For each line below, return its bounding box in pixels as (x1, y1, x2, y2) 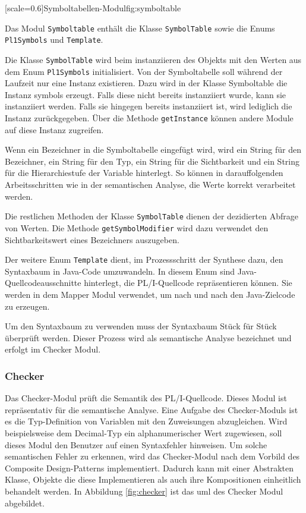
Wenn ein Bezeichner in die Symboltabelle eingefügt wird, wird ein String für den (5, 143, 301, 156)
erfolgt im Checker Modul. (5, 343, 101, 355)
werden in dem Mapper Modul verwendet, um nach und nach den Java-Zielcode (5, 288, 295, 300)
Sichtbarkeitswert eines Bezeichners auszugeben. (5, 233, 179, 246)
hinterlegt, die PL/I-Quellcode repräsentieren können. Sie (84, 276, 292, 289)
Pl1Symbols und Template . (5, 33, 103, 46)
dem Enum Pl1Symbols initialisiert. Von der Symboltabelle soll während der (5, 65, 283, 77)
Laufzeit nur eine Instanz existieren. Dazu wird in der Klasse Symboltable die (5, 77, 288, 89)
